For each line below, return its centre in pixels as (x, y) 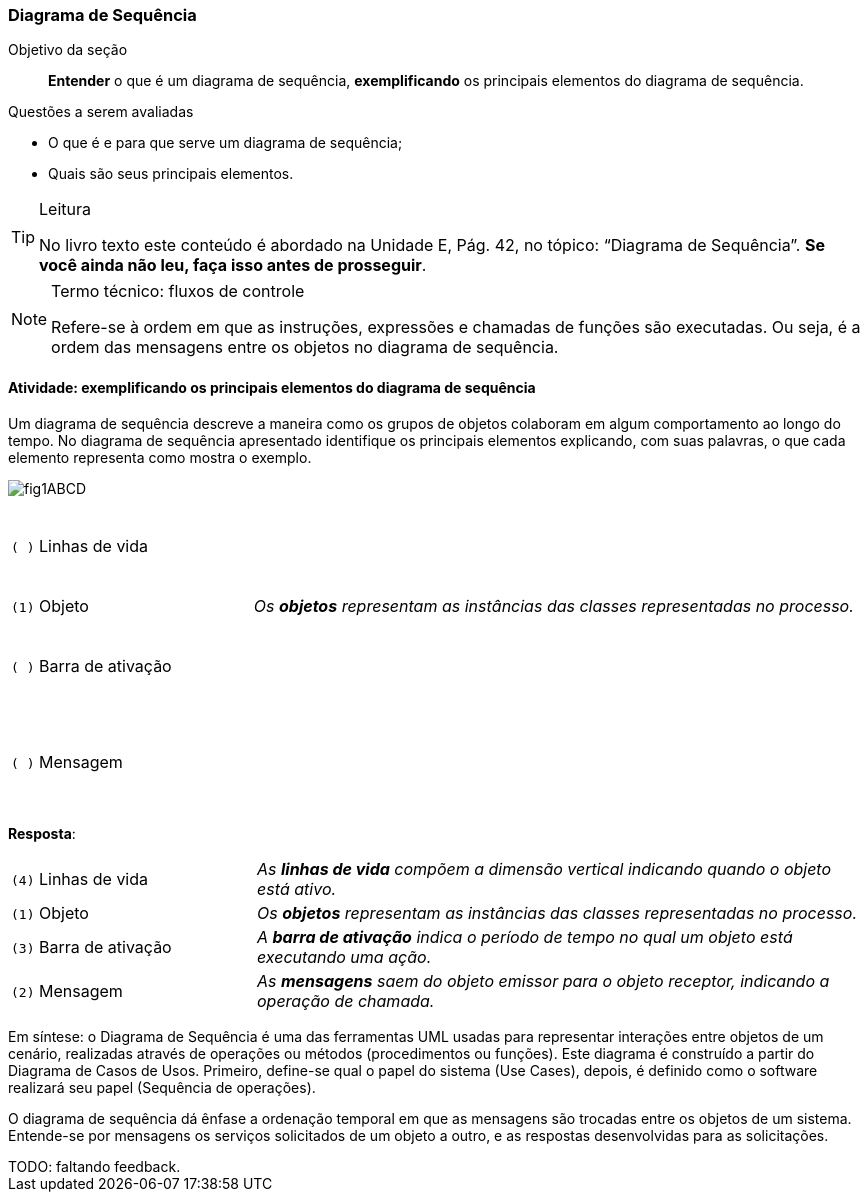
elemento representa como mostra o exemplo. (160, 457)
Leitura (65, 209)
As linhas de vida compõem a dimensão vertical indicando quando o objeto (544, 868)
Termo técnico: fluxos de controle (178, 291)
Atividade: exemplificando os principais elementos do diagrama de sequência (272, 387)
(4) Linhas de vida (80, 878)
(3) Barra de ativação (91, 946)
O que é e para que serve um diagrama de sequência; (225, 143)
